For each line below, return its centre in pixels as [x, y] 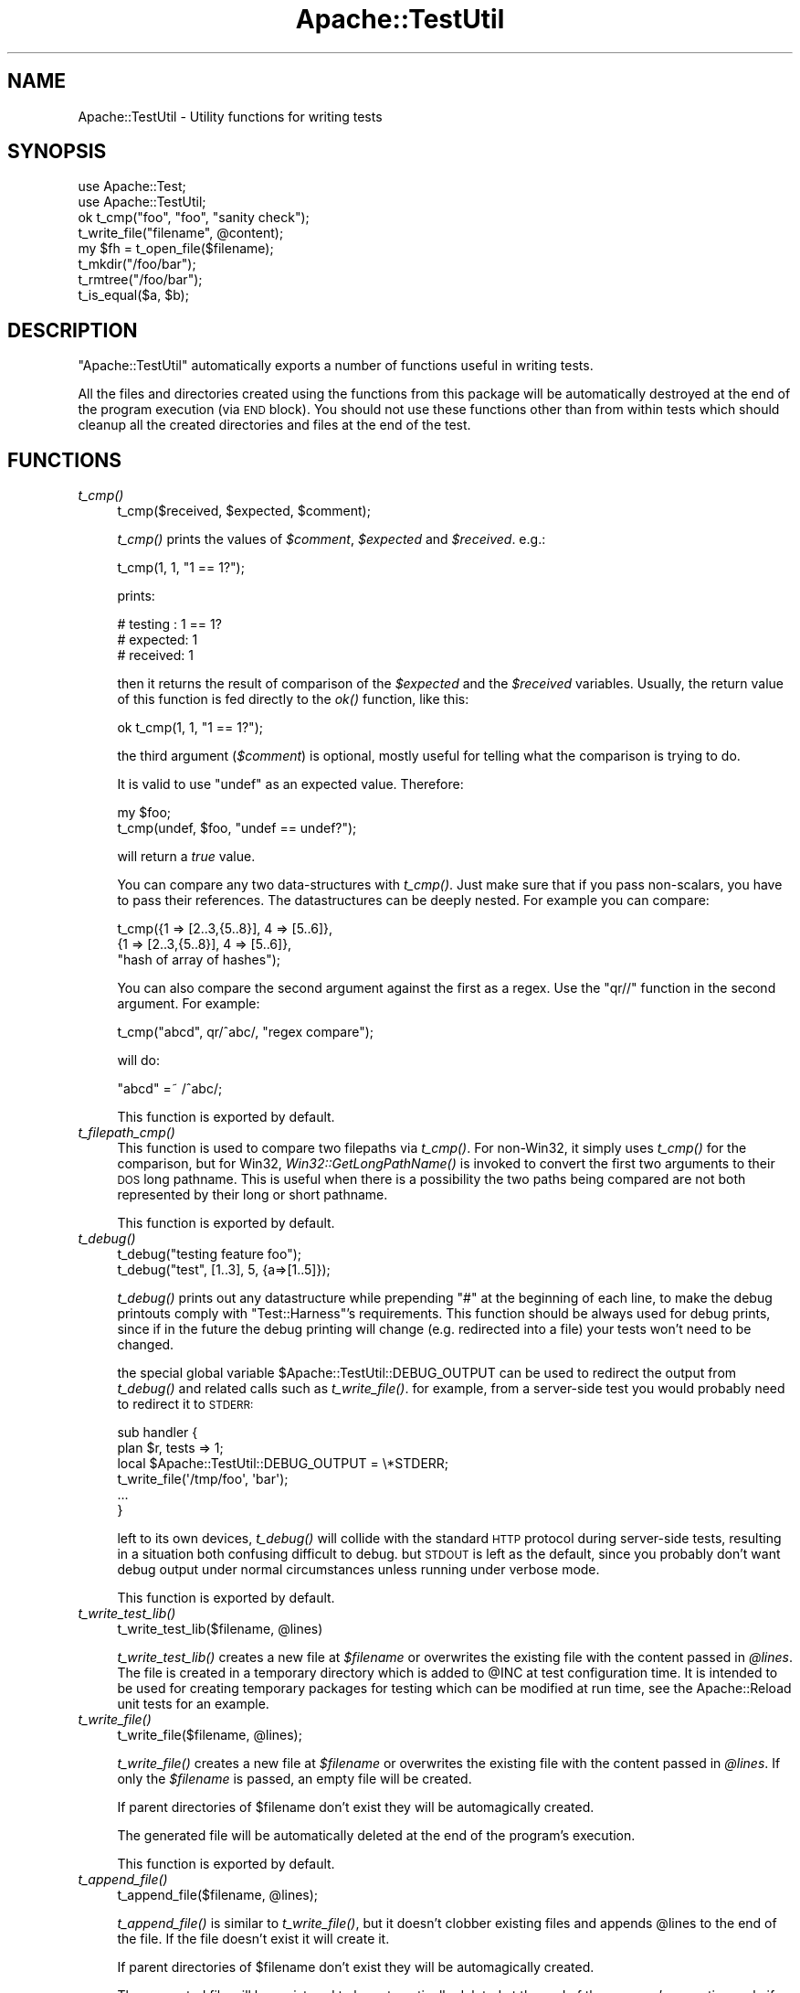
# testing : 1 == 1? [169, 624]
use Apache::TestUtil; [142, 202]
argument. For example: [189, 1004]
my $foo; [144, 813]
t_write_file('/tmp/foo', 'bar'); [203, 1479]
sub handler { [158, 1433]
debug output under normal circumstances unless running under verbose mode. [358, 1570]
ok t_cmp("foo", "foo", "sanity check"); [194, 218]
